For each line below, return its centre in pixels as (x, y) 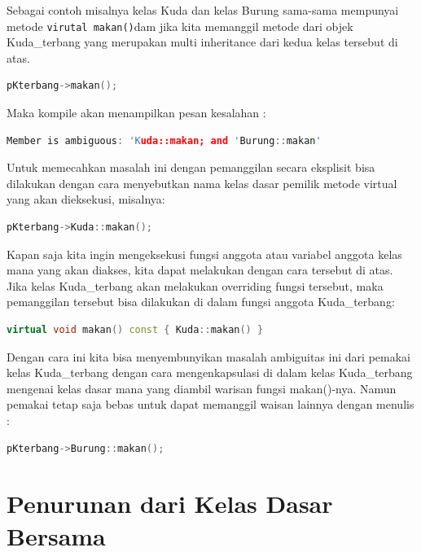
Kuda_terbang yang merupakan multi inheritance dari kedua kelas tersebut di (202, 42)
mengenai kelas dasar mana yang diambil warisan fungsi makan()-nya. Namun (202, 388)
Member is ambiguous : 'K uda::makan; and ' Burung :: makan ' (164, 140)
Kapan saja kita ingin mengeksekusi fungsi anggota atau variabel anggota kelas (204, 254)
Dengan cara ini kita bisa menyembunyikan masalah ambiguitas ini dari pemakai (208, 356)
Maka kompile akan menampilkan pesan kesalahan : (136, 113)
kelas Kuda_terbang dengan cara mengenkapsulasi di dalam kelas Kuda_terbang (210, 372)
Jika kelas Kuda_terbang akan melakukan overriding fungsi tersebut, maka (195, 285)
